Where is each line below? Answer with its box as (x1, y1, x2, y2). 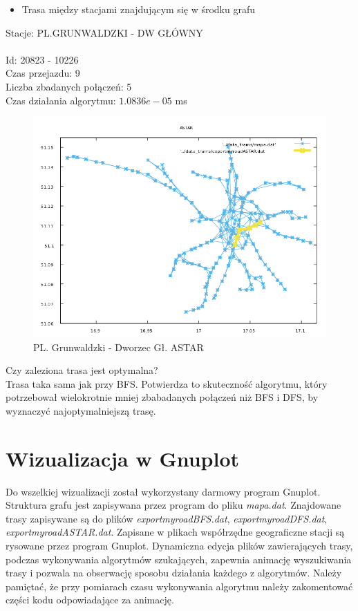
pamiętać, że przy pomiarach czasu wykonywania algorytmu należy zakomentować (6, 579, 353, 593)
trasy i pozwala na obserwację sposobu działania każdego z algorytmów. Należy (6, 565, 342, 580)
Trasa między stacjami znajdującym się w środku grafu (21, 2, 255, 16)
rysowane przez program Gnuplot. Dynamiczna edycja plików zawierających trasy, (6, 538, 353, 552)
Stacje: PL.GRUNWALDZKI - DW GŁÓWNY (6, 25, 203, 39)
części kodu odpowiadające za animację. (6, 592, 174, 607)
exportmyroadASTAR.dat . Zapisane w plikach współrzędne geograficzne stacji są (6, 525, 345, 539)
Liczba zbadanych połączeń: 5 (6, 79, 132, 93)
